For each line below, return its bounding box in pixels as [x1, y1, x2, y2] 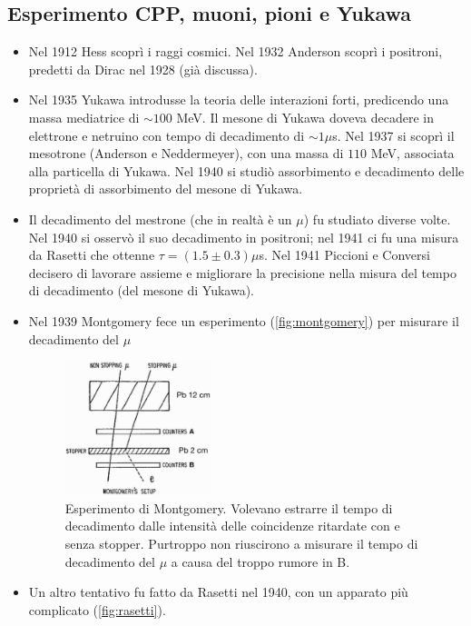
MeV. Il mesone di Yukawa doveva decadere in [176, 107, 435, 126]
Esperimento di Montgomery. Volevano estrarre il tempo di [64, 498, 393, 517]
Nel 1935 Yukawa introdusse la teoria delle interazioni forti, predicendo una [28, 90, 449, 109]
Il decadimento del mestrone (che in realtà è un [28, 209, 292, 228]
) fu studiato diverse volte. [303, 209, 451, 228]
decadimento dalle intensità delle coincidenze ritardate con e [64, 516, 400, 535]
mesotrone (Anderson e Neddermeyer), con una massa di [28, 144, 344, 163]
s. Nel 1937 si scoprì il [332, 125, 455, 144]
